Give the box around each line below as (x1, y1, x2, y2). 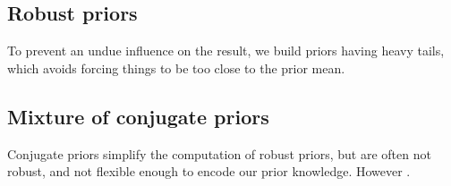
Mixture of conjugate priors (7, 102, 269, 130)
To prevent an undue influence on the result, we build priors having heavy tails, (7, 41, 445, 60)
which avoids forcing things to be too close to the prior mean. (7, 58, 345, 77)
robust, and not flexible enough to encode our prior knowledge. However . (7, 162, 411, 181)
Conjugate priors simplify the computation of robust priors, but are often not (7, 144, 431, 163)
